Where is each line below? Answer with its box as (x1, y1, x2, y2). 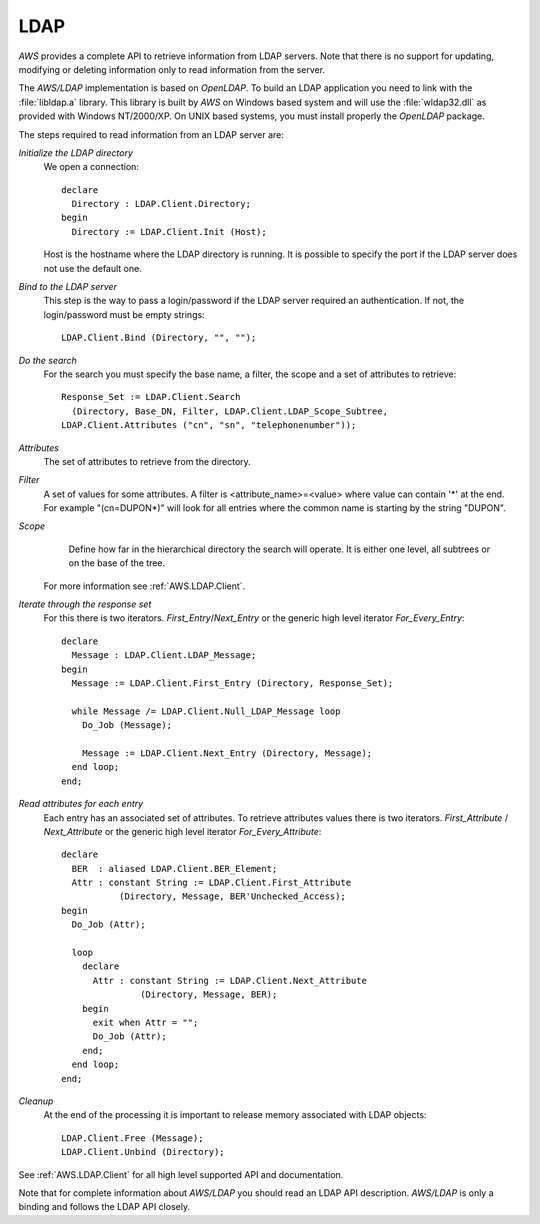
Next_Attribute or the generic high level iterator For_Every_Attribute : (43, 825, 322, 837)
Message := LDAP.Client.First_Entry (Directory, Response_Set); (71, 678, 394, 689)
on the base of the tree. (68, 557, 166, 569)
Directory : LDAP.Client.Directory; (71, 198, 252, 210)
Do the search (18, 354, 77, 366)
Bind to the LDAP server (18, 281, 117, 293)
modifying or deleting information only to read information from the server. (18, 63, 325, 75)
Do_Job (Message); (81, 720, 173, 731)
